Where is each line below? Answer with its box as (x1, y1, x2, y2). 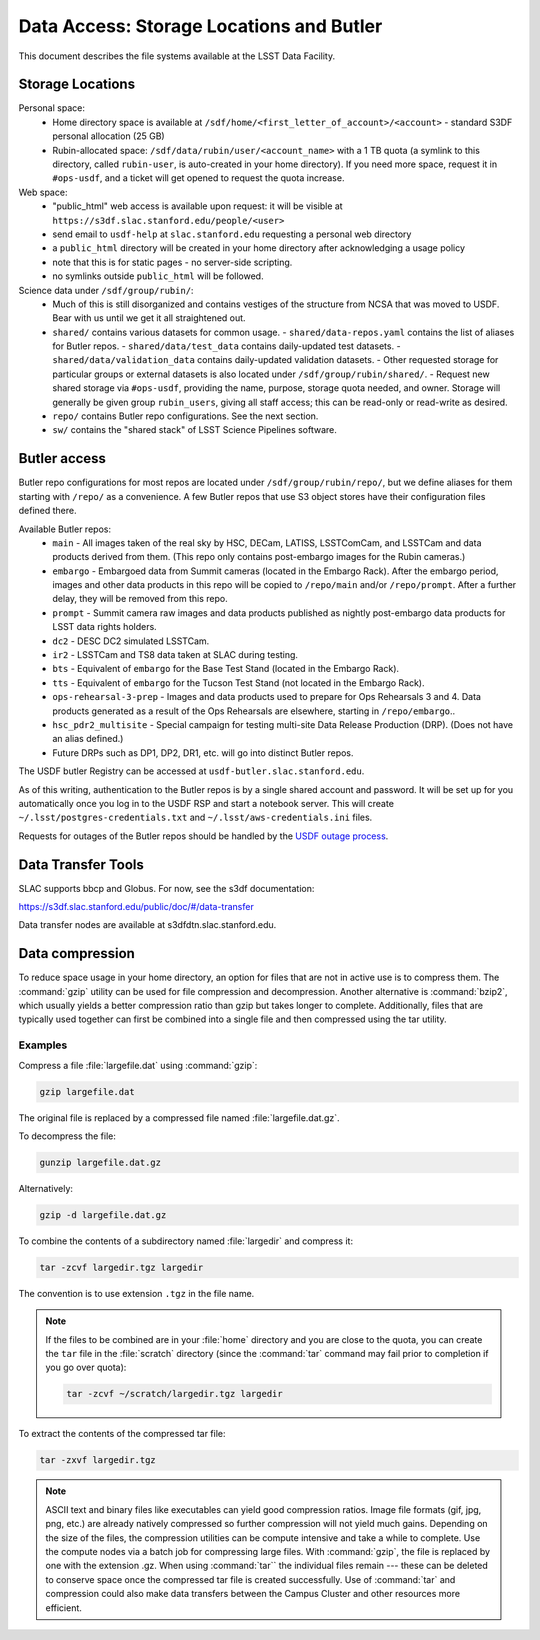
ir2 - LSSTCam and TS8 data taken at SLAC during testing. (52, 649, 299, 661)
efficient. (45, 1601, 82, 1614)
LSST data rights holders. (52, 621, 157, 633)
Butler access (18, 450, 107, 467)
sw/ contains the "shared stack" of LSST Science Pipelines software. (52, 424, 337, 436)
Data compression (18, 945, 135, 962)
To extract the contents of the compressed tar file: (18, 1428, 226, 1440)
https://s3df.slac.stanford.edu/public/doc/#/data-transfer (18, 901, 254, 913)
